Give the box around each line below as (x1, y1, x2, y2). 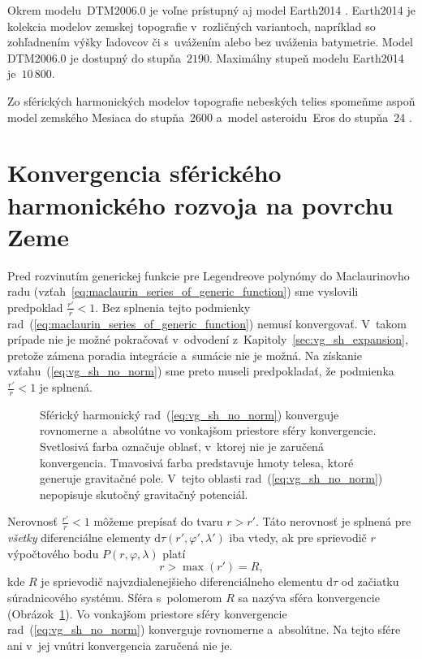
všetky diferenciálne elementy (7, 529, 151, 546)
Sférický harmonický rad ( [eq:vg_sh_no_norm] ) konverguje (40, 405, 339, 423)
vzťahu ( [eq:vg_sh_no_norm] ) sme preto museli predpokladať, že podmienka (7, 362, 394, 379)
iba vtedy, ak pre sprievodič (229, 529, 367, 546)
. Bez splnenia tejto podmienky (95, 298, 251, 315)
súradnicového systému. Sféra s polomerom (7, 589, 222, 606)
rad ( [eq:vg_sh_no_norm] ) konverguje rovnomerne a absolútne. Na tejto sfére (7, 621, 401, 638)
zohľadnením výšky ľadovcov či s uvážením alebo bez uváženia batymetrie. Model (7, 33, 413, 50)
